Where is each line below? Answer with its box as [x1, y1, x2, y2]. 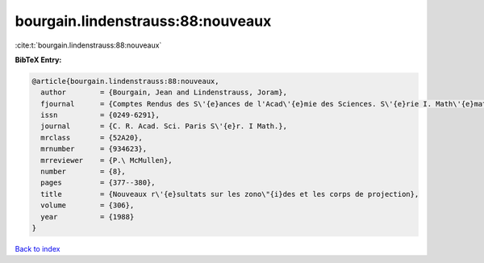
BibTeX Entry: [15, 55, 62, 65]
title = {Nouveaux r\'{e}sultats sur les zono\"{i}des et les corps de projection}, [40, 190, 419, 198]
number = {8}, [40, 167, 127, 177]
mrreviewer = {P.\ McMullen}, [40, 156, 173, 165]
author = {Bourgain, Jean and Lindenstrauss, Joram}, [40, 88, 288, 97]
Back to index [15, 244, 60, 253]
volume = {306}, [40, 201, 135, 210]
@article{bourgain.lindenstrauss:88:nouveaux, [31, 77, 219, 86]
